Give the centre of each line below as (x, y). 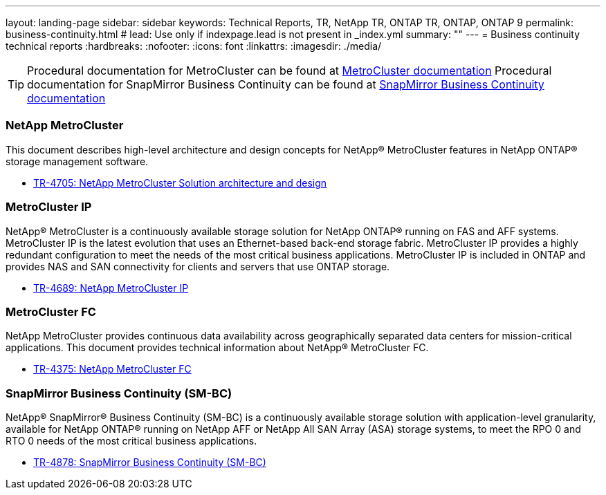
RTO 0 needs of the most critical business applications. (131, 441)
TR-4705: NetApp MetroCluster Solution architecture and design (180, 183)
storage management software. (77, 161)
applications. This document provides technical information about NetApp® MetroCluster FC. (217, 348)
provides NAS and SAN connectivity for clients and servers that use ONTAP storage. (198, 266)
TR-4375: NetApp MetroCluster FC (112, 369)
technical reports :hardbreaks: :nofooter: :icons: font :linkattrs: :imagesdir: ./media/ (194, 46)
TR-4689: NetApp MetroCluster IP (111, 288)
